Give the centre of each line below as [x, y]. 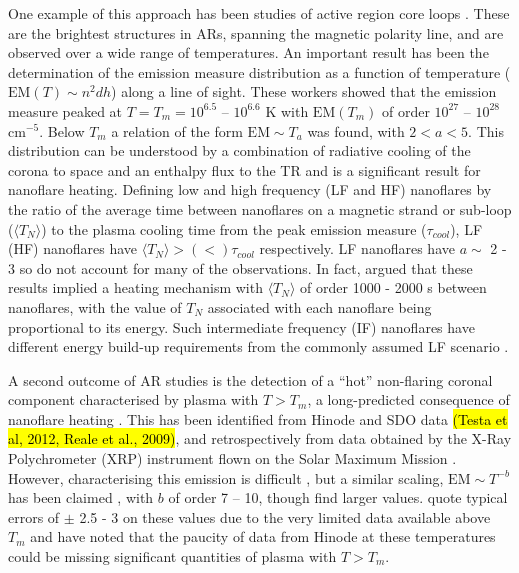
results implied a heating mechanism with [135, 287]
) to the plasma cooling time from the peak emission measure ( [234, 228]
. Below [62, 130]
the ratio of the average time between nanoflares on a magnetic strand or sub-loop [260, 208]
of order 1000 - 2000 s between [393, 287]
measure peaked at [65, 110]
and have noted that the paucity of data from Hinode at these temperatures [263, 536]
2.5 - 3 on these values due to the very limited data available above [285, 516]
